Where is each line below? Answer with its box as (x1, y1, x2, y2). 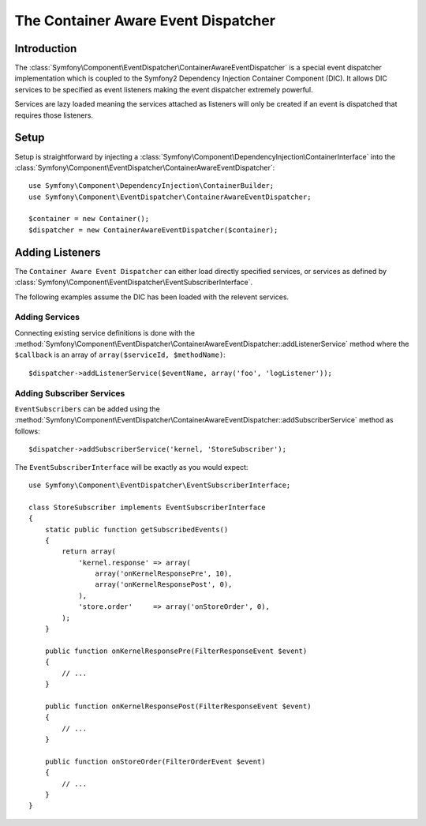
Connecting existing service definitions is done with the (14, 328, 196, 337)
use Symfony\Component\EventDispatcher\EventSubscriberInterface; (28, 480, 291, 490)
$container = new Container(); (28, 214, 150, 223)
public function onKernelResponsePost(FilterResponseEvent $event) (44, 701, 312, 711)
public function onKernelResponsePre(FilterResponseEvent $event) (44, 646, 308, 655)
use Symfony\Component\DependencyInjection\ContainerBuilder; (28, 182, 275, 190)
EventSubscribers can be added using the (14, 404, 161, 414)
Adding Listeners (14, 246, 101, 259)
